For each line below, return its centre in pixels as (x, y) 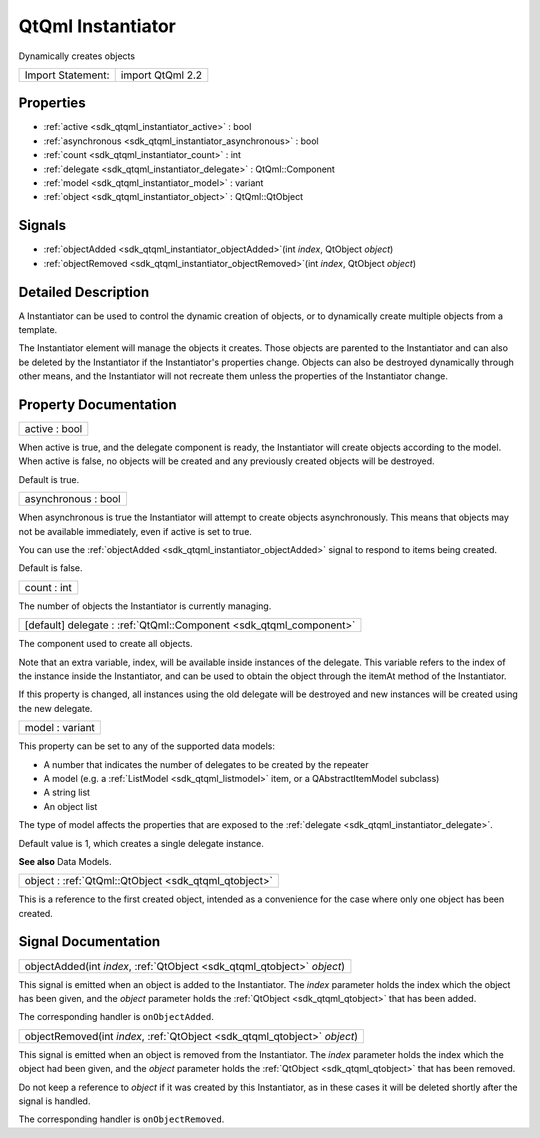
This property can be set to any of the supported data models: (146, 746)
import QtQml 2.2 (161, 75)
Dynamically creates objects (76, 56)
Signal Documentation (89, 941)
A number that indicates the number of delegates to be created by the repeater (206, 764)
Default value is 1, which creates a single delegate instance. (141, 843)
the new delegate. (55, 708)
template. (38, 329)
